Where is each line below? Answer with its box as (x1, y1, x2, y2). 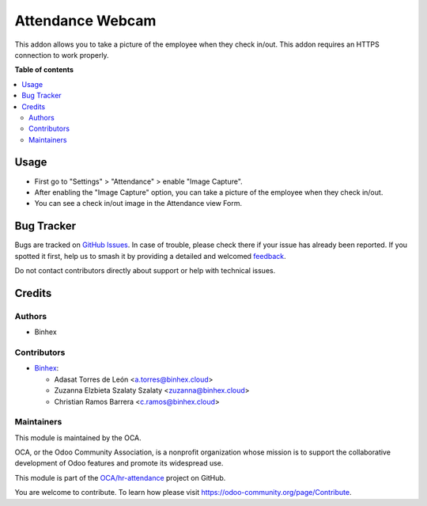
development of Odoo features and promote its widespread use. (14, 458, 224, 468)
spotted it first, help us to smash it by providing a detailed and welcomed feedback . (14, 251, 286, 261)
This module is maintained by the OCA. (14, 432, 142, 443)
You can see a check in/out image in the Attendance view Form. (34, 199, 243, 208)
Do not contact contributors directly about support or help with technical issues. (14, 266, 276, 276)
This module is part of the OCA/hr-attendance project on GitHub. (14, 473, 226, 482)
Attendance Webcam (14, 12, 157, 29)
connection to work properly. (14, 50, 110, 59)
